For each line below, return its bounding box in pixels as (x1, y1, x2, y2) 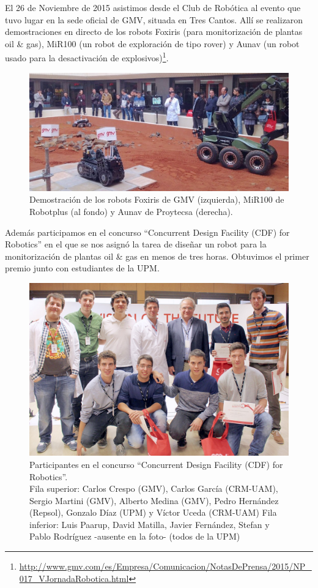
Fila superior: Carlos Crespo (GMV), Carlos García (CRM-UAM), (29, 482, 278, 495)
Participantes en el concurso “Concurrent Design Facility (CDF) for (29, 458, 283, 470)
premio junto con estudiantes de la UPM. (5, 262, 160, 274)
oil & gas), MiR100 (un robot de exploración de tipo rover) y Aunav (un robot (5, 37, 300, 50)
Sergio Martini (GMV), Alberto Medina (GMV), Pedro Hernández (29, 494, 279, 507)
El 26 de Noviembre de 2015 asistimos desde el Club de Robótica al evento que (5, 1, 301, 13)
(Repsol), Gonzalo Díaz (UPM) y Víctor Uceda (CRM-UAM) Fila (29, 506, 277, 519)
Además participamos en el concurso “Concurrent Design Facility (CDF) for (5, 225, 290, 238)
